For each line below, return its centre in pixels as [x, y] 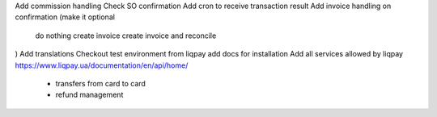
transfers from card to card [100, 83]
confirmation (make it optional [65, 17]
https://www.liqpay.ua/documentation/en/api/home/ [102, 65]
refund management [89, 95]
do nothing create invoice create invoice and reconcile [126, 36]
